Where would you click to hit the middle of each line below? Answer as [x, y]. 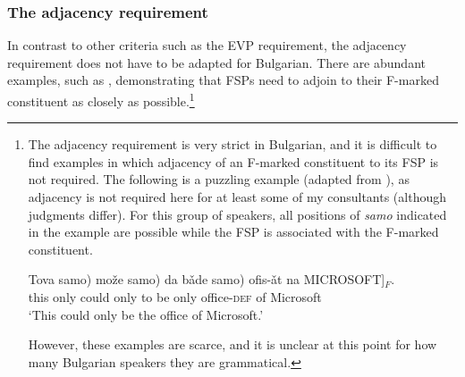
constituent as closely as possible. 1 [101, 100]
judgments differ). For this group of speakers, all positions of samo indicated [237, 214]
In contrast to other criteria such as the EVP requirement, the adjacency [207, 45]
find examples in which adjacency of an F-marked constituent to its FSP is [233, 161]
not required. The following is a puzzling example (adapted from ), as [219, 179]
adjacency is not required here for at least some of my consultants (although [237, 197]
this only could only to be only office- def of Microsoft [175, 297]
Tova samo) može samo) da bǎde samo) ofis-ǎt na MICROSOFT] [207, 279]
